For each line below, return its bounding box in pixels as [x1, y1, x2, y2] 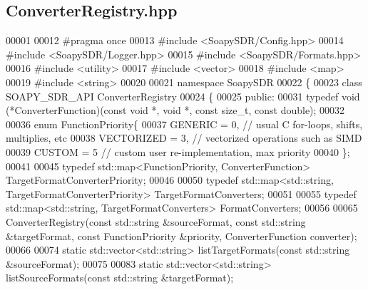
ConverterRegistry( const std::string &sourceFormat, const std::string [6, 214, 306, 229]
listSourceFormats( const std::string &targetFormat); [6, 270, 234, 285]
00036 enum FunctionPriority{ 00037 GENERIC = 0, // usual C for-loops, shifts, [6, 116, 363, 131]
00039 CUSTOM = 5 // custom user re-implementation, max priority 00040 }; [6, 144, 350, 159]
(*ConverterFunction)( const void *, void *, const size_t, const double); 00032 [6, 103, 345, 118]
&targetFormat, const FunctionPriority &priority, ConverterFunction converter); [6, 228, 357, 243]
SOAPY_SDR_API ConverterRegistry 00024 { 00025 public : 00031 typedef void [6, 88, 360, 103]
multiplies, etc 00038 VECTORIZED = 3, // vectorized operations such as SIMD [6, 130, 362, 145]
